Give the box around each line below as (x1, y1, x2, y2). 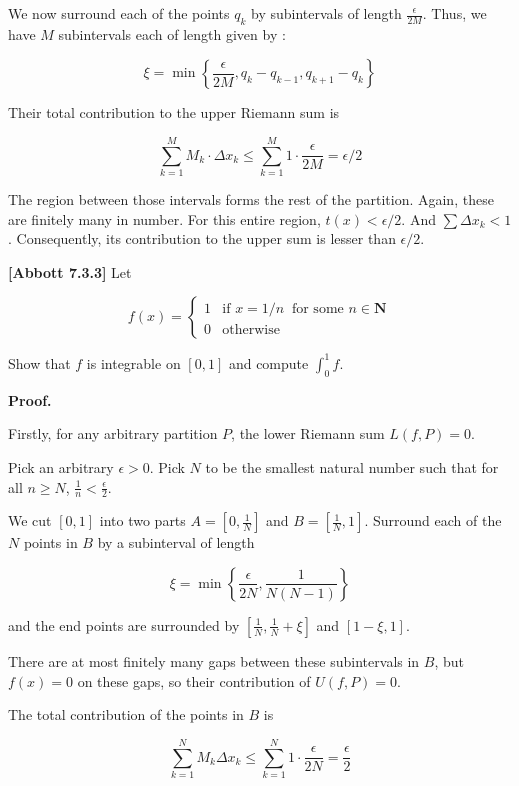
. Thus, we (422, 3, 487, 23)
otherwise (222, 322, 280, 337)
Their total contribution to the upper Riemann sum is (8, 102, 340, 123)
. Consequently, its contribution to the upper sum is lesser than (8, 228, 396, 249)
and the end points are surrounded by (8, 614, 240, 635)
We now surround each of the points (8, 3, 230, 23)
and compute (228, 352, 309, 373)
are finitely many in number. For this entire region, (8, 208, 321, 229)
